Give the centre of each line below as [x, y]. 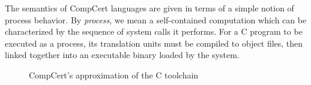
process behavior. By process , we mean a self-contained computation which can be [156, 19]
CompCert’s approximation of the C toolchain [114, 75]
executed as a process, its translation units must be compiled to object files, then [154, 43]
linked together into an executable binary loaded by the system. [122, 55]
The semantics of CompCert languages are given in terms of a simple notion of [149, 8]
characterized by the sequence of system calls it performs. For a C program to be [154, 31]
